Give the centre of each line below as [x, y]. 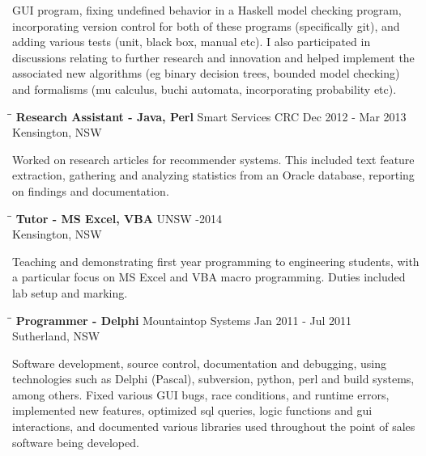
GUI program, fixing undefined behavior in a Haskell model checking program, [207, 10]
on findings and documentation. [91, 190]
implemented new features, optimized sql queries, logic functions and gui [192, 410]
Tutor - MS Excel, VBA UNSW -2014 [119, 218]
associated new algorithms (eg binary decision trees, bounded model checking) [206, 73]
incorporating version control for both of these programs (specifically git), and [206, 25]
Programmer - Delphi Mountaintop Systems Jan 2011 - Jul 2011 [184, 320]
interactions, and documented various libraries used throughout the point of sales [214, 426]
